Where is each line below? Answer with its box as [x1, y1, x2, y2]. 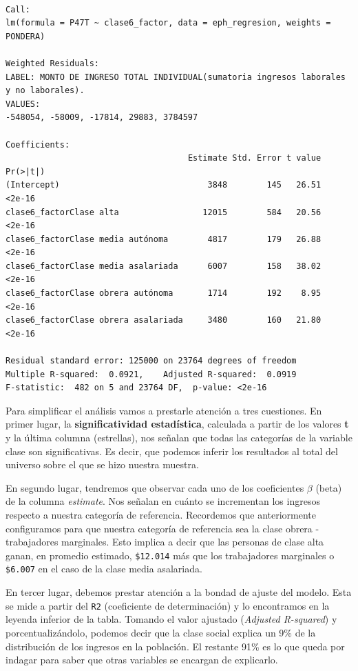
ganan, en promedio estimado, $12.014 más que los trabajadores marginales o [6, 548, 335, 562]
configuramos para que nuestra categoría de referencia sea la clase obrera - [6, 521, 319, 535]
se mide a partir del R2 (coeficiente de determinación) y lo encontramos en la [6, 598, 330, 612]
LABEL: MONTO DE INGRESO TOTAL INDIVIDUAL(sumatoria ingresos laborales [6, 72, 346, 82]
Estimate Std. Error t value [187, 153, 322, 163]
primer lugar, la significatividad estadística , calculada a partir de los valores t [6, 417, 349, 431]
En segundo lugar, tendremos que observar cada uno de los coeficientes [6, 480, 304, 494]
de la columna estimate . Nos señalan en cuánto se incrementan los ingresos [6, 494, 320, 508]
